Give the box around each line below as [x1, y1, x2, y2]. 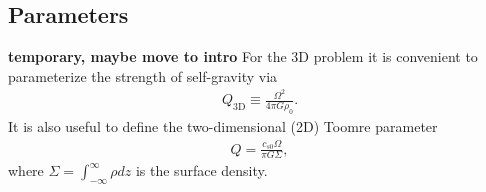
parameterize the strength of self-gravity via [8, 65, 278, 86]
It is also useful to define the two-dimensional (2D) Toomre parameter [8, 116, 438, 137]
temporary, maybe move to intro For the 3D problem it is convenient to [8, 46, 478, 67]
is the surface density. [135, 160, 268, 181]
